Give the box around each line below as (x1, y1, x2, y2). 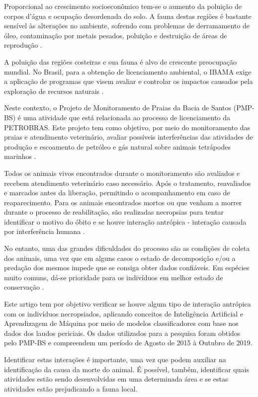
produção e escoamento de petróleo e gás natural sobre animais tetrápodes (4, 141, 231, 152)
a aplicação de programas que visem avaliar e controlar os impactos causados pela (4, 76, 253, 86)
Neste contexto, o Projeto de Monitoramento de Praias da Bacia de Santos (4, 102, 232, 113)
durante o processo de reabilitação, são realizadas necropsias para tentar (4, 207, 224, 217)
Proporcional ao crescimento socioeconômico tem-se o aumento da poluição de (4, 1, 242, 11)
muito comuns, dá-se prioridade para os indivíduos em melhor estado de (4, 272, 223, 282)
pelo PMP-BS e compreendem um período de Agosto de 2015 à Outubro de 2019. (4, 337, 253, 348)
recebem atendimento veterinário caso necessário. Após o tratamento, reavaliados (4, 177, 251, 188)
